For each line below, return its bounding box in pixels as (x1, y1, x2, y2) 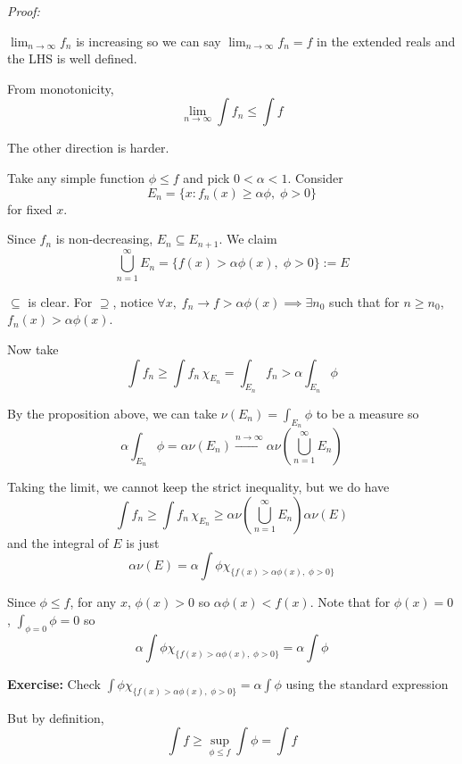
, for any (70, 593, 117, 611)
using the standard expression (285, 674, 449, 693)
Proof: (7, 2, 40, 20)
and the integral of (7, 533, 109, 552)
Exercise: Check (7, 674, 101, 693)
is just (126, 533, 160, 552)
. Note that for (309, 593, 391, 611)
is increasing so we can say (76, 31, 221, 50)
